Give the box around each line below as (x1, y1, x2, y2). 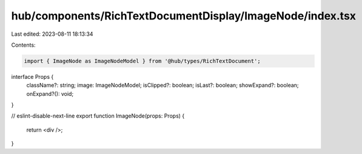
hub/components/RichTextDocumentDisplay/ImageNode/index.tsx (11, 9, 357, 22)
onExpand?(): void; (26, 90, 74, 97)
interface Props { (11, 73, 54, 80)
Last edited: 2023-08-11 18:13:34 (11, 30, 93, 38)
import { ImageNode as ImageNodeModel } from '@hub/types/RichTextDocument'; (24, 58, 261, 64)
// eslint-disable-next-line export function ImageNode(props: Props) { (11, 112, 185, 119)
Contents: (11, 41, 36, 49)
